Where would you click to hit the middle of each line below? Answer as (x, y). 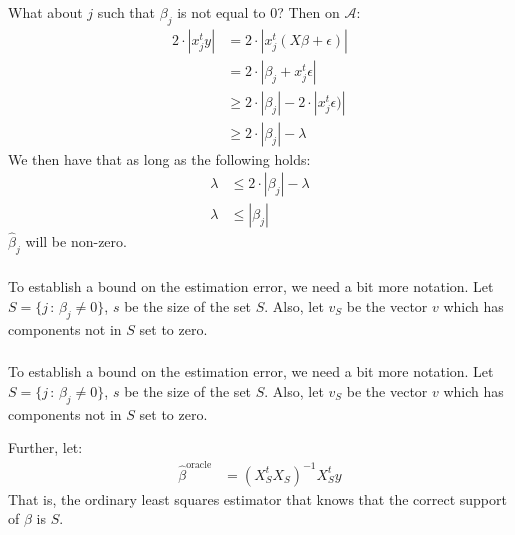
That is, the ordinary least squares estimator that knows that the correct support (257, 498)
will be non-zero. (76, 240)
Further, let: (45, 447)
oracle (199, 464)
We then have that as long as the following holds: (159, 158)
